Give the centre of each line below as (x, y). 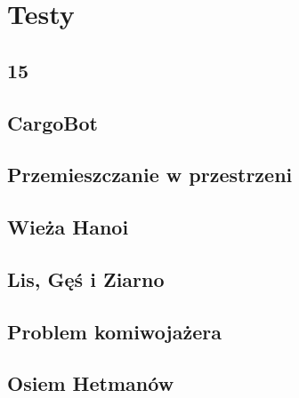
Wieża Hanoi (68, 227)
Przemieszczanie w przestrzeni (150, 175)
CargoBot (53, 122)
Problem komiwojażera (114, 331)
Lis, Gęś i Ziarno (86, 279)
